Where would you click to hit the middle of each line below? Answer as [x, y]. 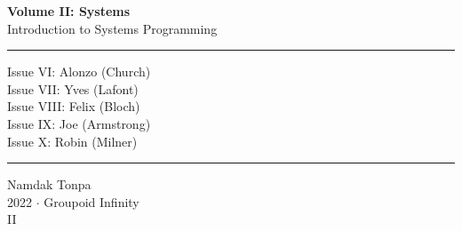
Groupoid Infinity [92, 201]
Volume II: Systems [69, 11]
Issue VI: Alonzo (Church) [79, 72]
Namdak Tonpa [49, 184]
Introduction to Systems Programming [112, 28]
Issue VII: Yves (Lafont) [73, 88]
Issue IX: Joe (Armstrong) [79, 123]
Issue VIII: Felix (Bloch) [74, 106]
